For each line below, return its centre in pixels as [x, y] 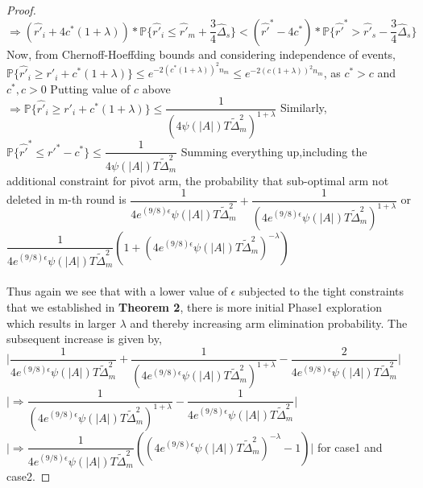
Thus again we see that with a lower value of [117, 291]
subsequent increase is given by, [84, 339]
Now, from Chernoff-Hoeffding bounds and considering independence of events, [201, 54]
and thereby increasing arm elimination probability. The [269, 323]
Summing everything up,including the [274, 151]
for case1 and [350, 447]
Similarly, [304, 108]
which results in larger [61, 323]
